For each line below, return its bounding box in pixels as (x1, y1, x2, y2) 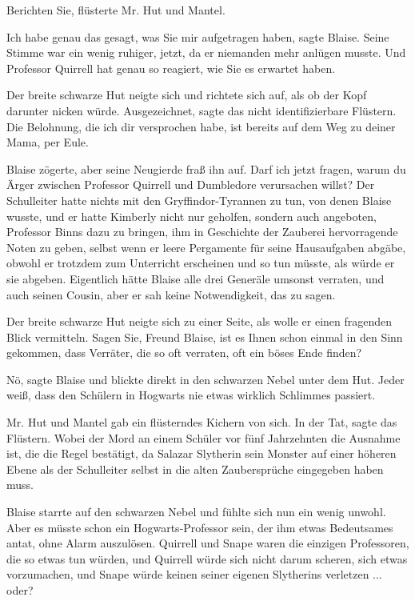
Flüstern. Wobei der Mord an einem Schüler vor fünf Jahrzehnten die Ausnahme (6, 429, 401, 446)
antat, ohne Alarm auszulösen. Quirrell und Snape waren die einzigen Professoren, (6, 535, 409, 551)
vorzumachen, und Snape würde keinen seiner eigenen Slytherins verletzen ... (6, 566, 382, 583)
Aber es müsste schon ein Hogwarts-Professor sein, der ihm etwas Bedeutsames (6, 519, 393, 535)
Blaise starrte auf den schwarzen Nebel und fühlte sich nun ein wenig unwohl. (6, 503, 386, 520)
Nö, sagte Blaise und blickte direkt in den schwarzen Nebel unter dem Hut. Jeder (6, 371, 405, 387)
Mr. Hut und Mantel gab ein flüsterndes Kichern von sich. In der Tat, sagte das (6, 414, 397, 431)
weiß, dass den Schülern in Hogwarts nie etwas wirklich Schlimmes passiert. (6, 387, 376, 403)
